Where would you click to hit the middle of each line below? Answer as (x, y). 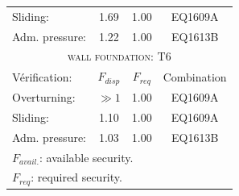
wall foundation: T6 (119, 56)
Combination (195, 76)
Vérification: (42, 76)
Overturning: (44, 96)
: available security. (86, 157)
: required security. (76, 177)
